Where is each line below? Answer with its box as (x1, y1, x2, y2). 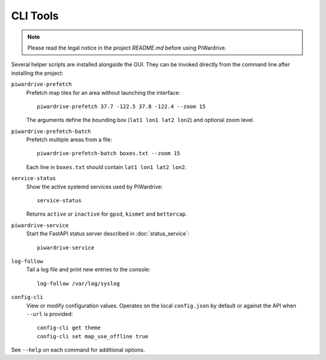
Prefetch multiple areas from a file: (26, 136, 113, 143)
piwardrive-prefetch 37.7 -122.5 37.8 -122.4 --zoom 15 (37, 103, 206, 110)
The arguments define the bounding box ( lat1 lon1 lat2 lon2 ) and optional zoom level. (26, 117, 255, 124)
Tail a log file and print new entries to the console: (26, 266, 151, 273)
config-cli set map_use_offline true (37, 333, 149, 339)
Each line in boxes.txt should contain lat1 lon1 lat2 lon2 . (26, 163, 187, 170)
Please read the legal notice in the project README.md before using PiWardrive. (27, 44, 226, 51)
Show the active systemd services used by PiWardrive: (26, 183, 163, 190)
